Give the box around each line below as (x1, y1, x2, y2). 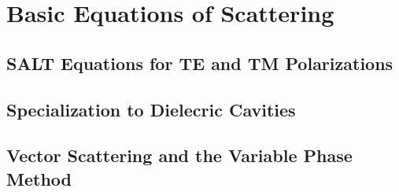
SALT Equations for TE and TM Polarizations (6, 50, 393, 75)
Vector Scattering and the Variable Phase (6, 143, 353, 168)
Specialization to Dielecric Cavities (6, 97, 296, 121)
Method (6, 166, 72, 190)
